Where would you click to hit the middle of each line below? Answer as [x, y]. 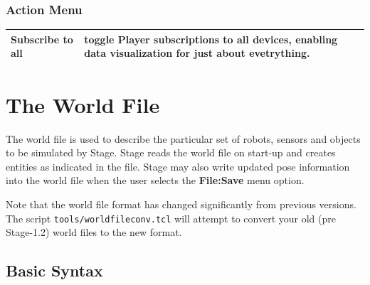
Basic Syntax [54, 270]
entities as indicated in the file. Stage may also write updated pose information [178, 166]
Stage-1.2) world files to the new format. [94, 232]
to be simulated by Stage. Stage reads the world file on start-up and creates [171, 152]
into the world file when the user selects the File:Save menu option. [155, 180]
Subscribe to [42, 39]
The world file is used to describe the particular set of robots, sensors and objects [183, 138]
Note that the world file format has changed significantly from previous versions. [181, 204]
